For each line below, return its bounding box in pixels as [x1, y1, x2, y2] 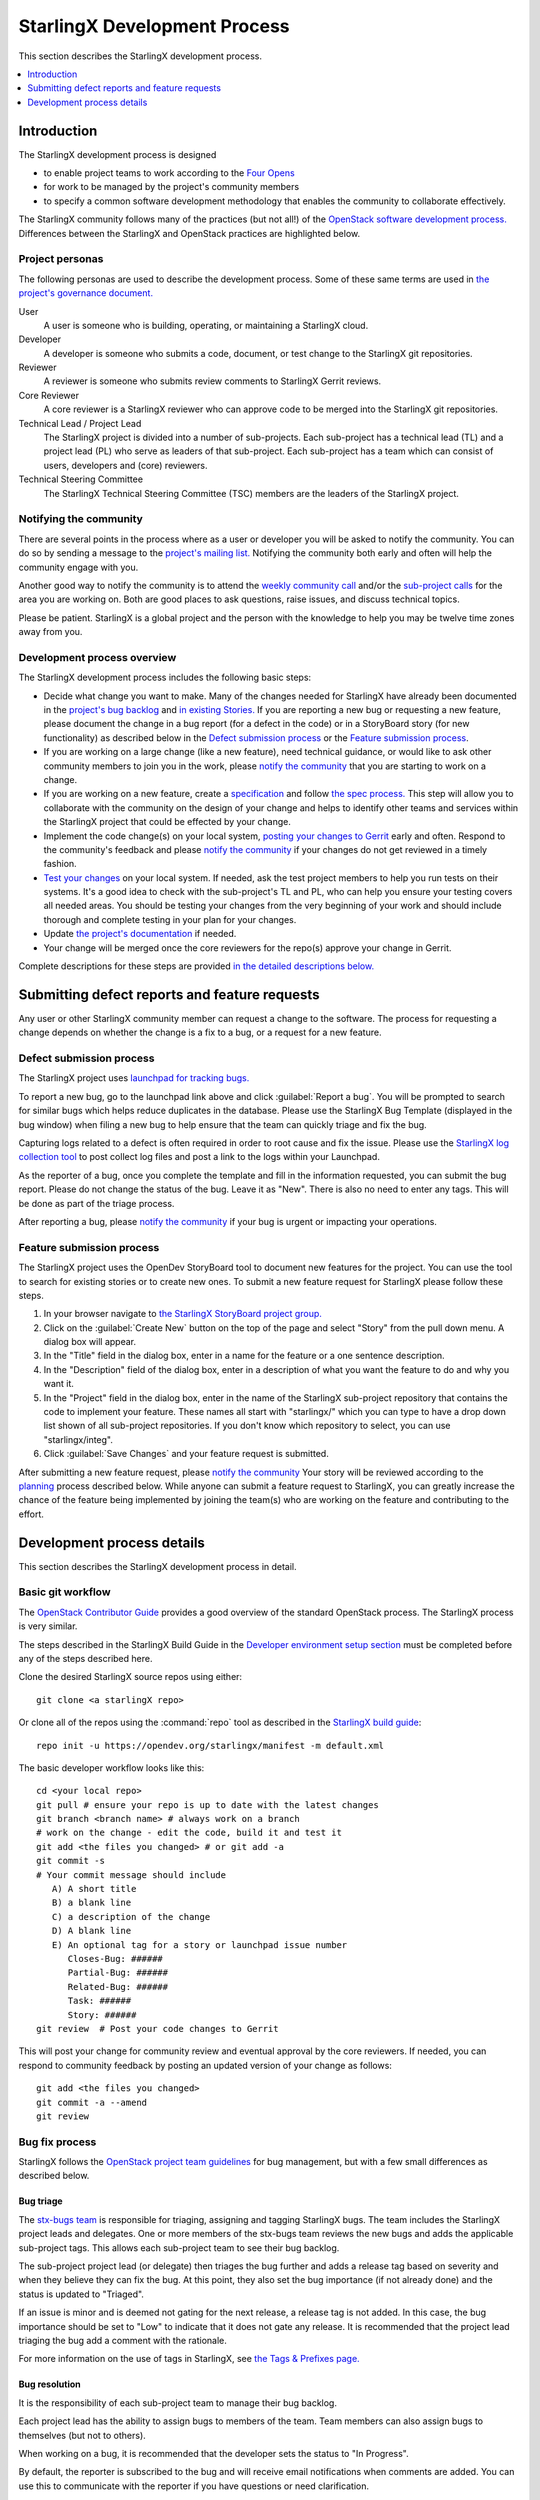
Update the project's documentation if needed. [43, 928, 237, 940]
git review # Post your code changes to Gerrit [36, 2023, 279, 2034]
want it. [43, 1378, 75, 1390]
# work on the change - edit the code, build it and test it [36, 1827, 342, 1839]
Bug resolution [18, 2378, 81, 2390]
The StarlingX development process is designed [18, 148, 217, 160]
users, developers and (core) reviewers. [43, 459, 209, 471]
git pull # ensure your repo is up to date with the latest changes [36, 1799, 379, 1810]
